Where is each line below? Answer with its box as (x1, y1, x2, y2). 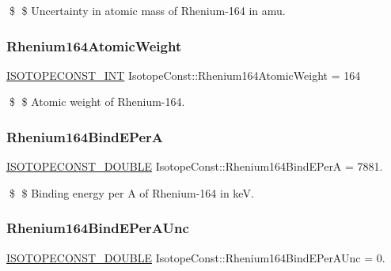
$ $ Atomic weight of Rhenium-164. (9, 93, 185, 110)
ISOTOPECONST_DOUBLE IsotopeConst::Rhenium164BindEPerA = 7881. (6, 158, 383, 175)
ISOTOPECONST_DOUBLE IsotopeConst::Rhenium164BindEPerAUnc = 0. (6, 249, 385, 265)
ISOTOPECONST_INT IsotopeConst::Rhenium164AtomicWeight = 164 (6, 66, 361, 83)
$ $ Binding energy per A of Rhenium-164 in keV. (9, 184, 254, 201)
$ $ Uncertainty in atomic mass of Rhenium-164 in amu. (9, 2, 286, 18)
